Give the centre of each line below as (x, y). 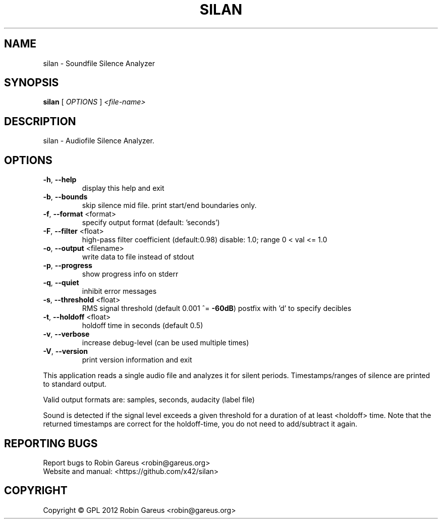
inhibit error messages (119, 291)
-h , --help (60, 180)
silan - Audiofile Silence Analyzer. (99, 141)
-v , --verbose (66, 334)
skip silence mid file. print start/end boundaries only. (169, 205)
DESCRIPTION (40, 121)
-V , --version (65, 351)
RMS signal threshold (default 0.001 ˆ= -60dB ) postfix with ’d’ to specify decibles (217, 308)
